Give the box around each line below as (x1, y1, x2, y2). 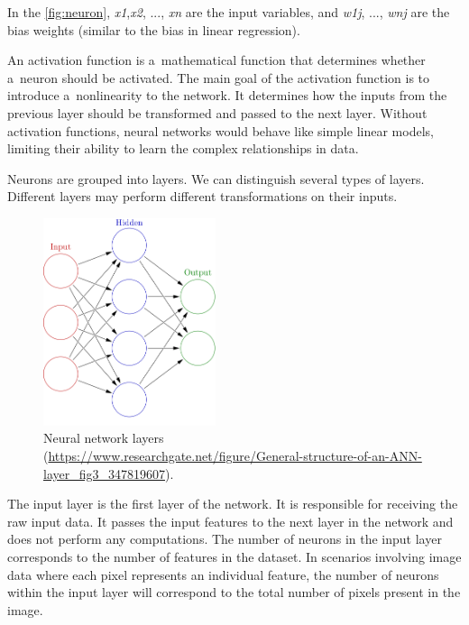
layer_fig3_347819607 (43, 464, 165, 483)
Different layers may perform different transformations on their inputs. (7, 187, 398, 206)
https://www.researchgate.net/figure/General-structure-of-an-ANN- (48, 446, 422, 464)
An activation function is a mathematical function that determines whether (7, 51, 426, 69)
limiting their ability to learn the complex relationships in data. (7, 139, 359, 158)
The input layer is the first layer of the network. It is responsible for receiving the (7, 494, 458, 513)
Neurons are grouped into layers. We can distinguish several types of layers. (7, 169, 425, 188)
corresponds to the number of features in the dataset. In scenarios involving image (7, 547, 462, 565)
